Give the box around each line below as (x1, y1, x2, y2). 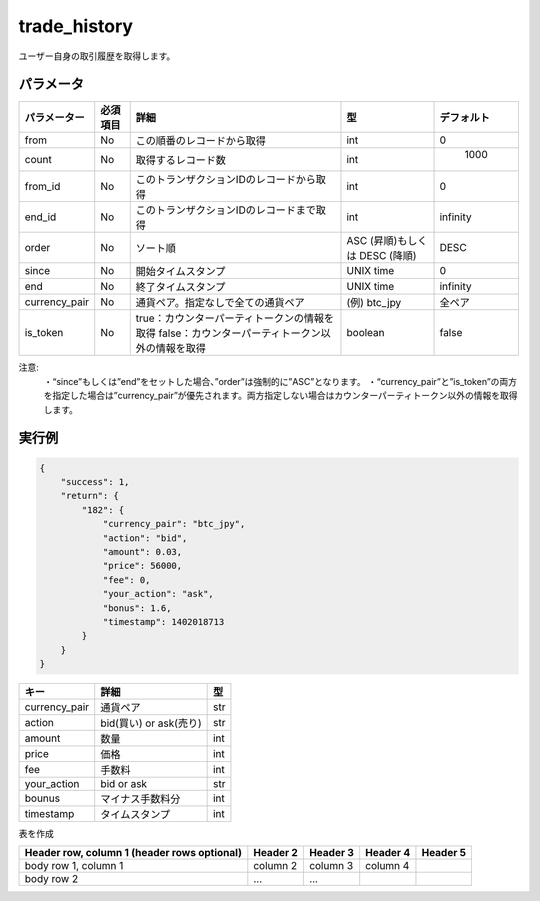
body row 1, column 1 (24, 859, 124, 873)
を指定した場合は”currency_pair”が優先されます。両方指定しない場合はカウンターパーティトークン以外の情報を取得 (43, 390, 518, 402)
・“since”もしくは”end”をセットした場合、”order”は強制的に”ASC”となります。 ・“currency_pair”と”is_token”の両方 (43, 375, 518, 387)
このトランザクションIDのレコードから (135, 173, 317, 187)
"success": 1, (60, 476, 130, 488)
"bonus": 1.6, (102, 602, 172, 614)
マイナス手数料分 (100, 792, 181, 806)
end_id (24, 210, 57, 224)
